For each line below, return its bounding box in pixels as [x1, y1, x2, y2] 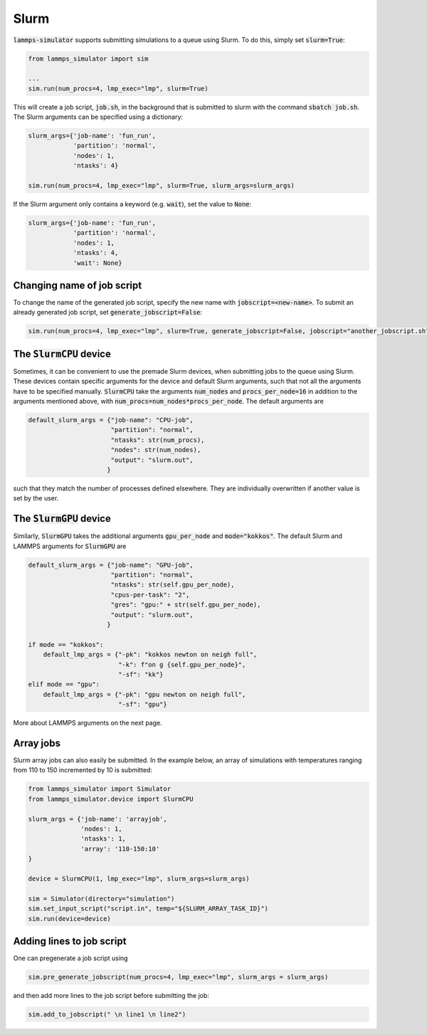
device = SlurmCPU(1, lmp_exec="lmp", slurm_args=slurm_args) [28, 874, 250, 883]
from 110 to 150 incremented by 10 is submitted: [13, 766, 153, 774]
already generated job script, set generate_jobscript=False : [13, 308, 203, 317]
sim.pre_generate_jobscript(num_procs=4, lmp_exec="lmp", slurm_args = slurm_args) [28, 972, 329, 981]
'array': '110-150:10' [80, 844, 160, 853]
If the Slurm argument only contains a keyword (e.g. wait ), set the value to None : [13, 200, 252, 208]
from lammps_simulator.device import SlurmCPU [28, 794, 194, 803]
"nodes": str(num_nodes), [110, 446, 201, 454]
